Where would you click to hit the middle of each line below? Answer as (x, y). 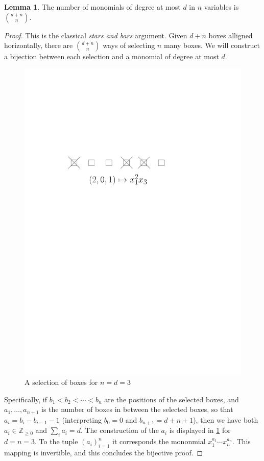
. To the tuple (56, 441)
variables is (221, 7)
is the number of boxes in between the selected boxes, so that (137, 409)
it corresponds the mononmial (159, 441)
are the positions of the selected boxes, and (172, 399)
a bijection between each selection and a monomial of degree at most (112, 56)
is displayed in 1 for (200, 430)
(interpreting (82, 419)
